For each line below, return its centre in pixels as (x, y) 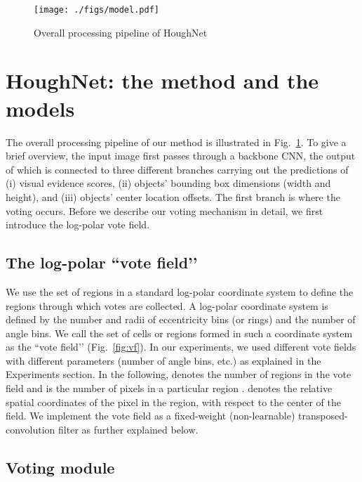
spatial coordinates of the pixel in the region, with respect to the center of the (173, 402)
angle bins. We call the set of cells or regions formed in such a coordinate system (179, 333)
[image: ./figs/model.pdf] (96, 10)
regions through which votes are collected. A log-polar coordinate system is (167, 305)
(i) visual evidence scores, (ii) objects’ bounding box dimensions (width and (168, 183)
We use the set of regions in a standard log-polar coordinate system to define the (180, 291)
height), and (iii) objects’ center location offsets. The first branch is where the (173, 196)
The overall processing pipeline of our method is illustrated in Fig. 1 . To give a (176, 142)
